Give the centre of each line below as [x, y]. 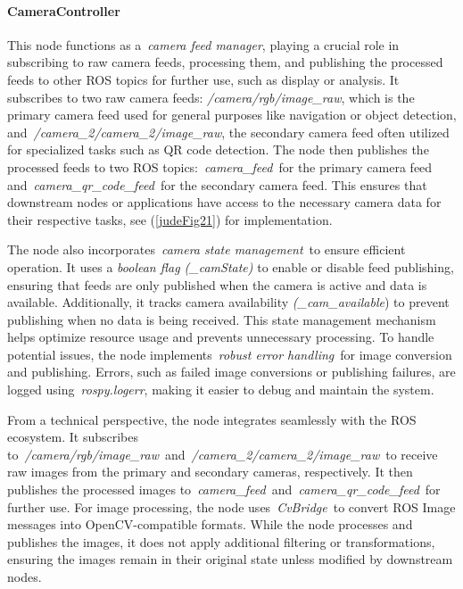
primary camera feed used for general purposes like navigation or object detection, [232, 115]
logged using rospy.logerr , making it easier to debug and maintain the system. [221, 390]
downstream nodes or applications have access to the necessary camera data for [224, 202]
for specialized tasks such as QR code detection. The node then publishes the [218, 149]
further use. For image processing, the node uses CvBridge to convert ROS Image [231, 506]
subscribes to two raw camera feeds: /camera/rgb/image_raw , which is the [211, 97]
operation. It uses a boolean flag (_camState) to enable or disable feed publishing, [231, 266]
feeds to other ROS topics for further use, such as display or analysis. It [203, 79]
